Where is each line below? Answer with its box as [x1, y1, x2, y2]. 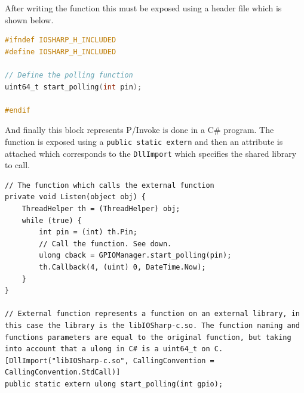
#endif [5, 106, 30, 115]
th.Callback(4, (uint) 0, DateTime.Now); [39, 263, 206, 271]
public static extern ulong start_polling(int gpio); [5, 379, 223, 388]
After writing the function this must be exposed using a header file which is [5, 2, 282, 14]
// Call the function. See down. [39, 239, 172, 248]
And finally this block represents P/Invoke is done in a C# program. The [5, 123, 274, 136]
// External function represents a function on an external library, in [5, 310, 300, 318]
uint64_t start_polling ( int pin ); [5, 82, 142, 91]
